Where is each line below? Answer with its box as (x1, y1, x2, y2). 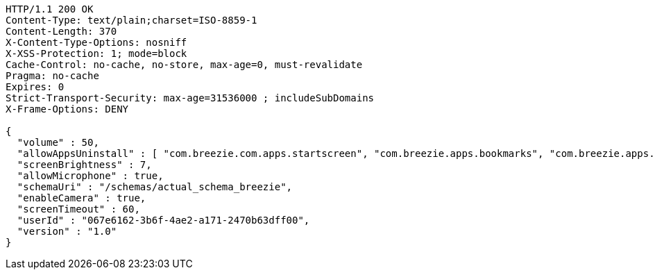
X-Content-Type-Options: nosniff (6, 37, 187, 48)
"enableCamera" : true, (17, 192, 146, 203)
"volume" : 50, (17, 137, 99, 148)
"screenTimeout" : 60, (17, 203, 140, 215)
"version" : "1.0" (17, 226, 117, 237)
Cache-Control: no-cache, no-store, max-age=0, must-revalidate (6, 59, 363, 70)
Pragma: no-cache (6, 70, 99, 81)
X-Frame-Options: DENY (6, 103, 129, 115)
